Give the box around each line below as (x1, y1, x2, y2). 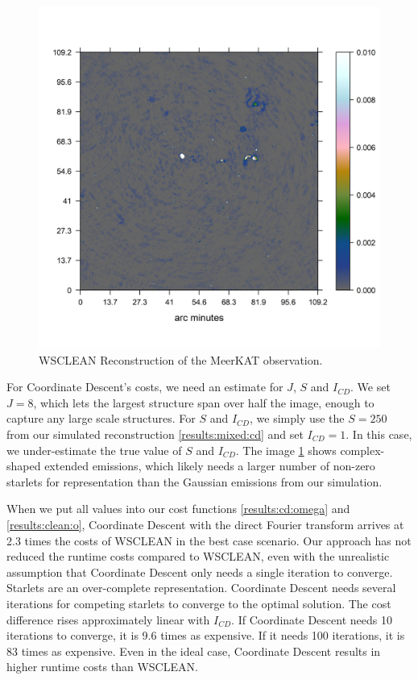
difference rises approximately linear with (6, 611, 210, 628)
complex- (340, 441, 385, 458)
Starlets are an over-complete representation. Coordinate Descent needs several (6, 579, 396, 596)
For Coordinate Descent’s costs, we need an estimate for (6, 378, 283, 395)
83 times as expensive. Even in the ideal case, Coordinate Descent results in (6, 642, 381, 659)
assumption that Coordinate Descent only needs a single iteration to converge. (6, 563, 393, 580)
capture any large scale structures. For (6, 410, 196, 427)
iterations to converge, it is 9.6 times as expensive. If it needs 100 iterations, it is (6, 627, 405, 644)
